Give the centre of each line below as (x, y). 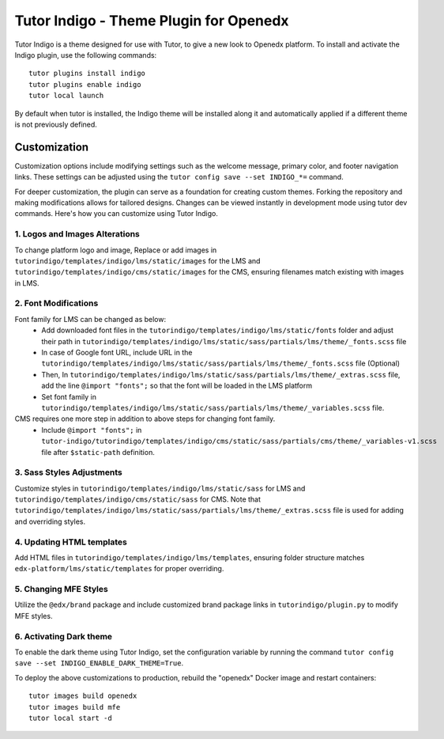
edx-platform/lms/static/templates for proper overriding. (119, 569)
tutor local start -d (70, 718)
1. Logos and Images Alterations (77, 234)
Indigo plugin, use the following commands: (86, 55)
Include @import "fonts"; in (92, 430)
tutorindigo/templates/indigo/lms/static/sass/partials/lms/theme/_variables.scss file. (213, 407)
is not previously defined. (56, 124)
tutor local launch (66, 96)
